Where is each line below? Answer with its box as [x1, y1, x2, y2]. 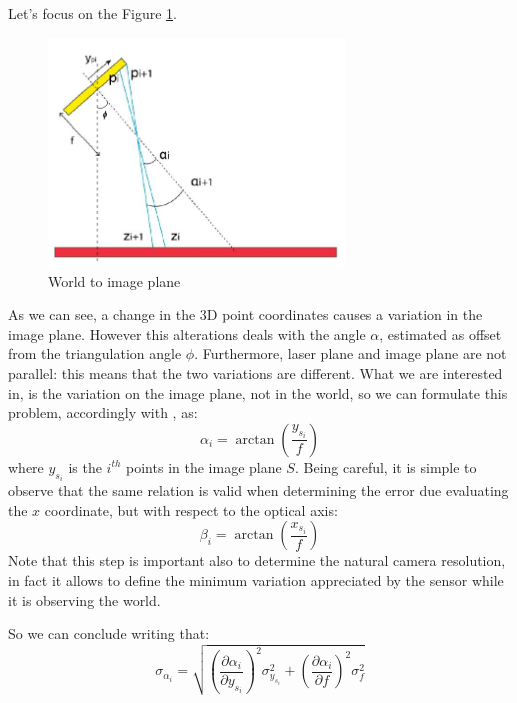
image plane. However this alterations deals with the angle [8, 323, 366, 344]
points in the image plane [126, 456, 282, 477]
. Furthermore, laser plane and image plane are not [194, 343, 507, 364]
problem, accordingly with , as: [8, 402, 198, 423]
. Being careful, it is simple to [294, 456, 477, 477]
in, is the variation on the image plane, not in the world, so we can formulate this [8, 382, 508, 403]
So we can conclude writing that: [8, 623, 210, 644]
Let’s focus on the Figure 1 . [8, 3, 177, 23]
